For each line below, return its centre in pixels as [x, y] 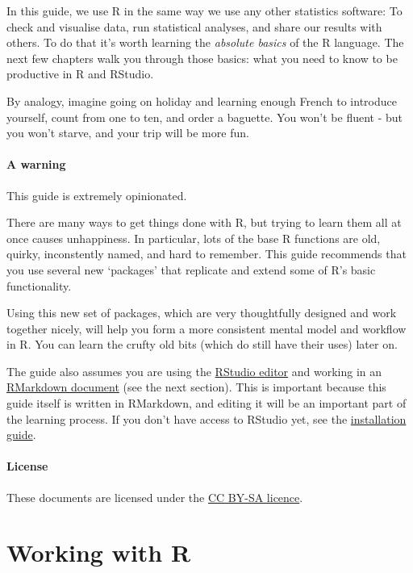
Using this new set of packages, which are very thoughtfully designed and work [202, 313]
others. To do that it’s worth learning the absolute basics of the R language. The [205, 42]
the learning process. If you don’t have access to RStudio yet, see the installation [206, 418]
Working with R [99, 552]
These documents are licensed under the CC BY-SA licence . [155, 497]
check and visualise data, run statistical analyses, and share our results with [194, 26]
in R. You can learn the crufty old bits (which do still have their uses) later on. [202, 344]
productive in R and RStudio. [80, 74]
